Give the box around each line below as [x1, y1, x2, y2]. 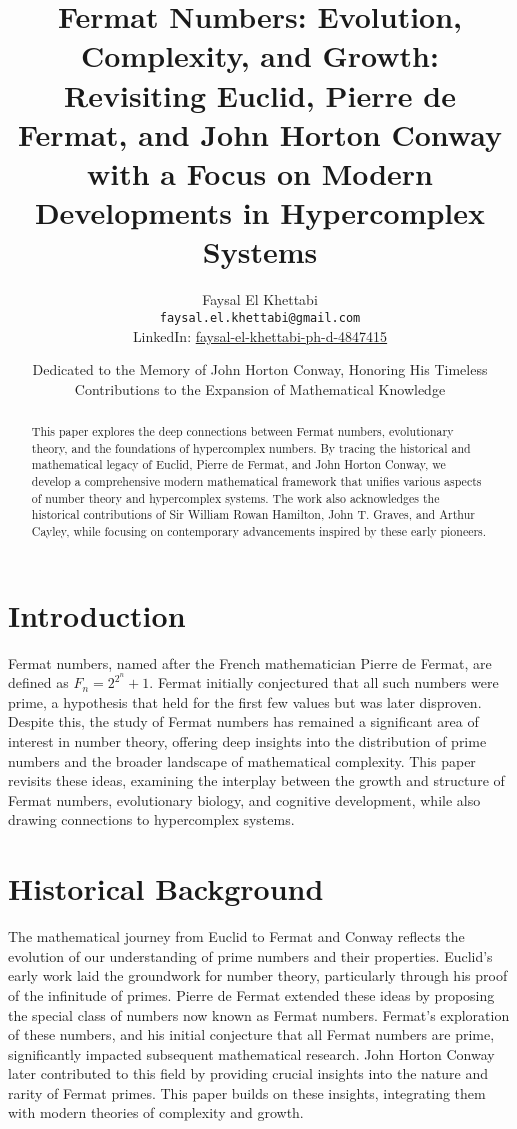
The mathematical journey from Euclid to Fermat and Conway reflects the [8, 926, 465, 947]
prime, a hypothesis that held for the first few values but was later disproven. [8, 691, 482, 712]
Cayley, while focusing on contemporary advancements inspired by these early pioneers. [31, 523, 487, 540]
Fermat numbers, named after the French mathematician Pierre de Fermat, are [8, 652, 492, 673]
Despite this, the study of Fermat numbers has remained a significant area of [8, 711, 479, 732]
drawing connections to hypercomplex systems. [8, 809, 295, 830]
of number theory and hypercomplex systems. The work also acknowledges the [31, 489, 440, 506]
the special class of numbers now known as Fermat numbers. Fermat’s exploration [8, 1004, 510, 1025]
